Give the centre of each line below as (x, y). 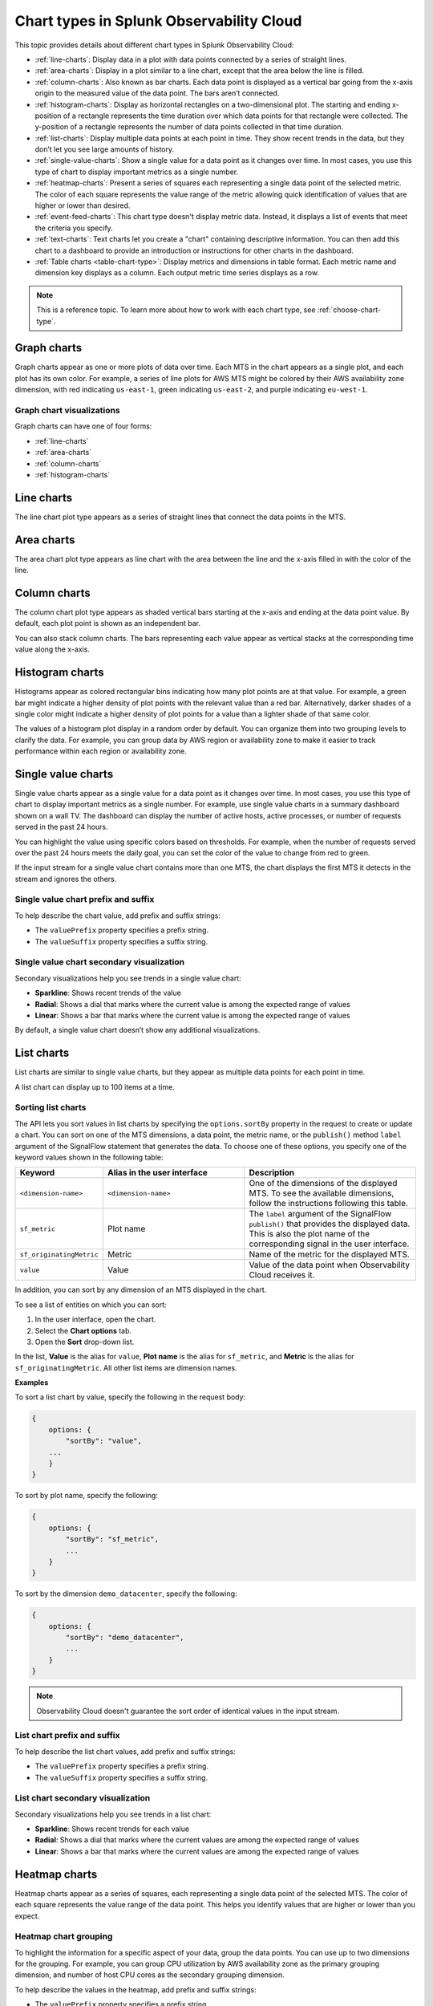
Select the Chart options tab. (83, 1330)
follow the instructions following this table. (329, 1204)
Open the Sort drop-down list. (85, 1342)
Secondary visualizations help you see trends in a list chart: (113, 1814)
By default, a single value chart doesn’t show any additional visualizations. (138, 1030)
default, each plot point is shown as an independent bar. (107, 623)
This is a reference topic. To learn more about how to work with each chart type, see (176, 310)
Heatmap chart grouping (64, 1936)
